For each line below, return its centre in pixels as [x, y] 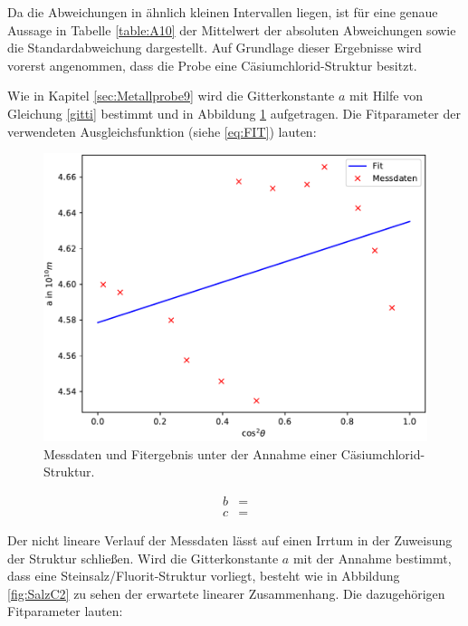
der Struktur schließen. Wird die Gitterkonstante [143, 558]
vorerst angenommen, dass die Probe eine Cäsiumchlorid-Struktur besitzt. [212, 65]
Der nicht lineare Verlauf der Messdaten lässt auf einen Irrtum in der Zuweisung [230, 540]
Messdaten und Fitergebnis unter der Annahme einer [191, 453]
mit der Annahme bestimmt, [372, 558]
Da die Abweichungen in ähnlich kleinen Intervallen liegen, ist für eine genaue [223, 12]
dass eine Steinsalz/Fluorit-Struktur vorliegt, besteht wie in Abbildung [204, 576]
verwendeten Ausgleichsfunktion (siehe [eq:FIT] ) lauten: [162, 131]
